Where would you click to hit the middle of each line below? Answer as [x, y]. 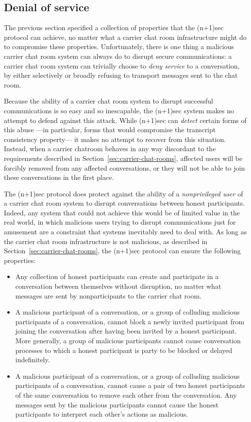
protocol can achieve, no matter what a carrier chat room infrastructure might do [125, 37]
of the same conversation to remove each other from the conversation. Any [126, 395]
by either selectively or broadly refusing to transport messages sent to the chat [121, 75]
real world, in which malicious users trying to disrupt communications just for [120, 222]
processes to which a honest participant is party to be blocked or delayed [124, 350]
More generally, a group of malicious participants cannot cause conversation [128, 341]
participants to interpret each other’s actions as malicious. [102, 414]
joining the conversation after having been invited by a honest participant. [126, 331]
